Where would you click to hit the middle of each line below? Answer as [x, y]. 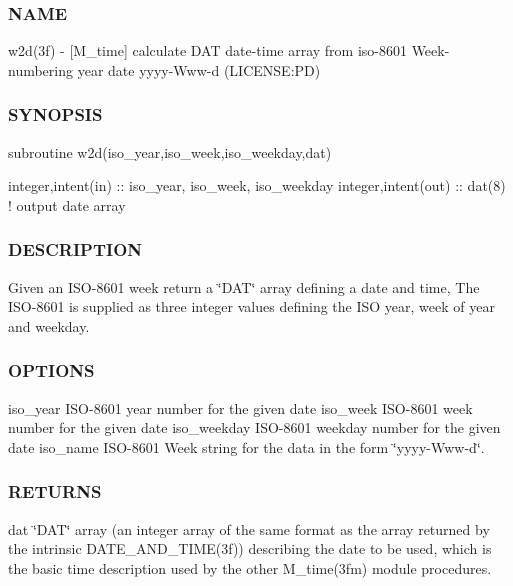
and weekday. [49, 325]
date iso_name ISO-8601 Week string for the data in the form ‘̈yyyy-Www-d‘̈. [246, 446]
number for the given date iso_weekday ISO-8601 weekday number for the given [254, 427]
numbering [41, 69]
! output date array [67, 204]
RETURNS [55, 491]
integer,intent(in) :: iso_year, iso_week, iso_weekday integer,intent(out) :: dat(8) [257, 185]
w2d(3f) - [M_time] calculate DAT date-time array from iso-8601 [207, 50]
